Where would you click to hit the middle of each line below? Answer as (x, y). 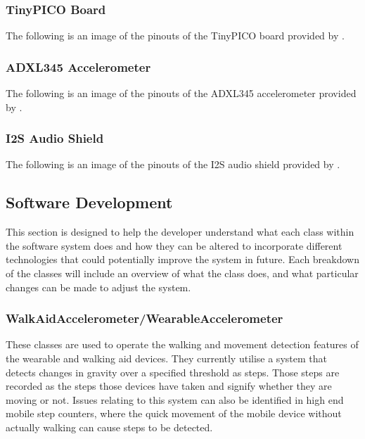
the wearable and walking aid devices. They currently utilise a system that (166, 358)
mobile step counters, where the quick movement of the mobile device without (174, 413)
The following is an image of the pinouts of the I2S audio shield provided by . (173, 164)
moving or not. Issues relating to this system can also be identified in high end (175, 399)
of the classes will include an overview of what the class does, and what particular (182, 273)
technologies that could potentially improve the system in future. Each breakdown (183, 259)
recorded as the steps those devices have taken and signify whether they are (169, 386)
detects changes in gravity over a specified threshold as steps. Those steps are (173, 372)
